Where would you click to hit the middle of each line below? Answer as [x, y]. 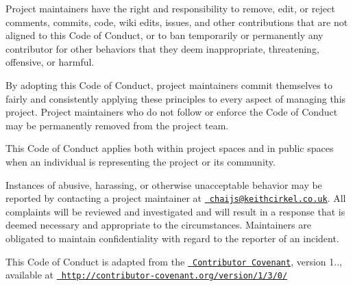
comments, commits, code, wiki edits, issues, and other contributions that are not [177, 22]
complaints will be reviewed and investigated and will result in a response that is [175, 211]
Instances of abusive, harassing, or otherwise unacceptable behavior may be [164, 184]
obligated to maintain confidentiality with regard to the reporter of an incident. [172, 238]
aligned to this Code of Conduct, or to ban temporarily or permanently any [165, 35]
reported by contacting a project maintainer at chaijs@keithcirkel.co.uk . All [176, 198]
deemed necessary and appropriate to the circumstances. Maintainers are [158, 225]
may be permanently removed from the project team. [117, 125]
